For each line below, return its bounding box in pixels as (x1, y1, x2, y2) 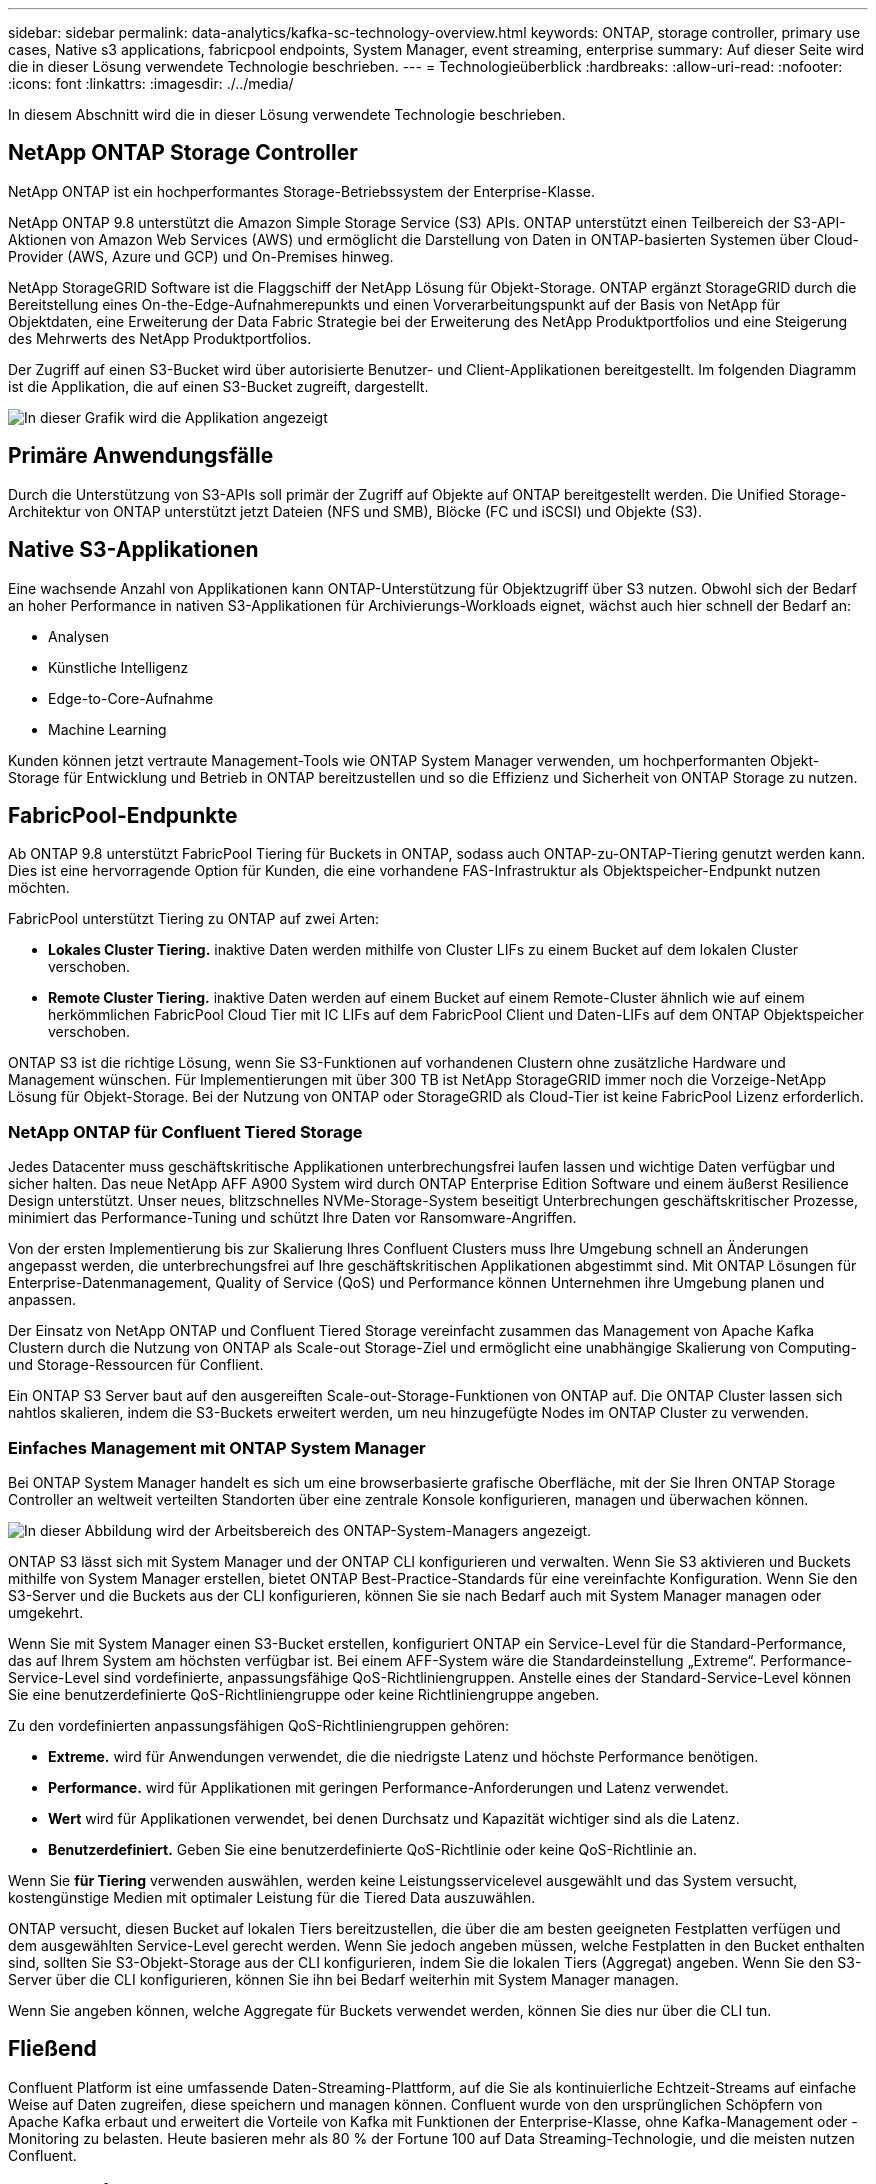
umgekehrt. (8, 1603, 84, 1621)
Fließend (8, 2036, 97, 2062)
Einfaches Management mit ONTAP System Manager (8, 1437, 426, 1458)
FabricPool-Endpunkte (8, 802, 238, 828)
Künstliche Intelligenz (48, 658, 189, 676)
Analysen (48, 627, 109, 645)
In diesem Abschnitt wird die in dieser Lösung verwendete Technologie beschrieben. (8, 106, 566, 123)
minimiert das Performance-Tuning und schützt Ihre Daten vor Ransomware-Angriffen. (8, 1209, 577, 1227)
